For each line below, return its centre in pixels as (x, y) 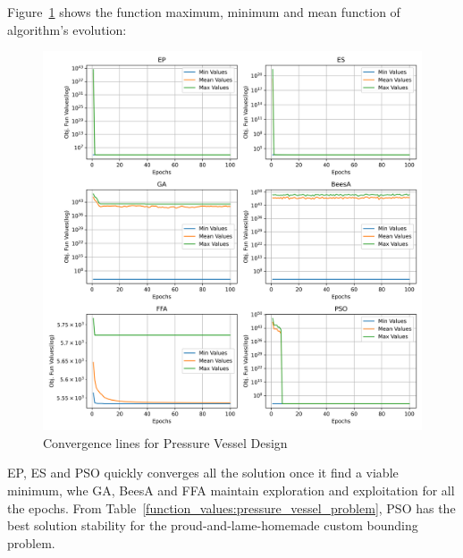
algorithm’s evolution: (67, 29)
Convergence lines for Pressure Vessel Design (165, 442)
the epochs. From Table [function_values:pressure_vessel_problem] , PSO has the (231, 507)
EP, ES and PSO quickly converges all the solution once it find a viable (203, 473)
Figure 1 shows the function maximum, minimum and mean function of (204, 12)
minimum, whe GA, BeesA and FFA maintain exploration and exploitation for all (231, 490)
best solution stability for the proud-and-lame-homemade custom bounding (213, 525)
